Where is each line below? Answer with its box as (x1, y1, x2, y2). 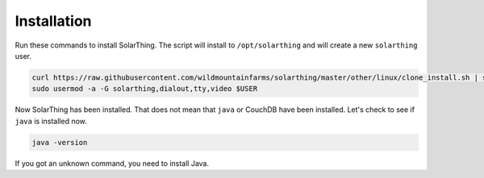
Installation (15, 12, 92, 30)
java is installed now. (15, 116, 88, 126)
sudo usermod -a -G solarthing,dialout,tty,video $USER (31, 85, 258, 93)
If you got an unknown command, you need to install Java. (15, 158, 210, 168)
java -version (31, 138, 88, 147)
